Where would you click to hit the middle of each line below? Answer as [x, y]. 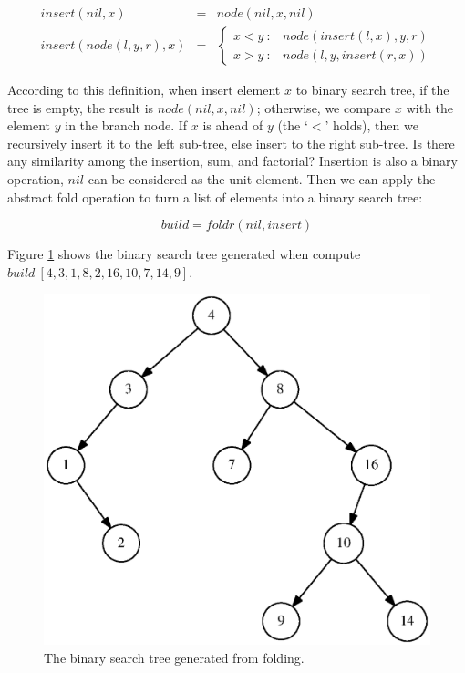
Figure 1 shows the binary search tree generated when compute [184, 254]
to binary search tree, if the [372, 90]
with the [430, 107]
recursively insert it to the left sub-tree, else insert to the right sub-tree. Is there [231, 143]
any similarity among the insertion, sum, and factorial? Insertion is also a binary [232, 161]
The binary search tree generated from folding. [174, 657]
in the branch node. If [126, 125]
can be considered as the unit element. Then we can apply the [262, 179]
